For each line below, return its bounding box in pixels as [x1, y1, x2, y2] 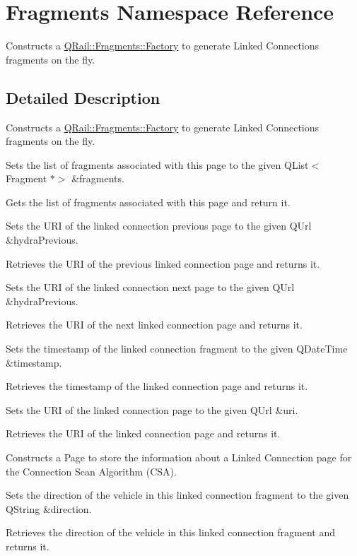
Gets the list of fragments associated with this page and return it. [6, 194, 291, 209]
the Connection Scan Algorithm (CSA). [6, 463, 177, 478]
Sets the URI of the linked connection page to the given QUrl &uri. [6, 402, 298, 417]
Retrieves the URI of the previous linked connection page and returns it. [6, 256, 320, 271]
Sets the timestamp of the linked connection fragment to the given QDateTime [6, 341, 348, 356]
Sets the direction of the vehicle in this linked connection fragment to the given [6, 487, 349, 502]
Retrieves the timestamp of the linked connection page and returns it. [6, 379, 308, 394]
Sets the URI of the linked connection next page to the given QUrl [6, 280, 295, 295]
